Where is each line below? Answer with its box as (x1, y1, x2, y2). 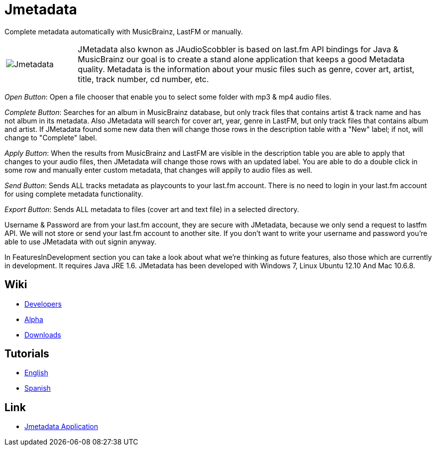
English (24, 368, 48, 377)
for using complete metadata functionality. (4, 189, 143, 198)
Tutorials (4, 347, 49, 360)
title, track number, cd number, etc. (78, 74, 209, 84)
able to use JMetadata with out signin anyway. (4, 237, 156, 246)
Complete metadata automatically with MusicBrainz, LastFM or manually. (4, 27, 243, 36)
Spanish (24, 384, 51, 393)
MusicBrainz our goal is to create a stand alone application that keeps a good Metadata (78, 54, 405, 64)
